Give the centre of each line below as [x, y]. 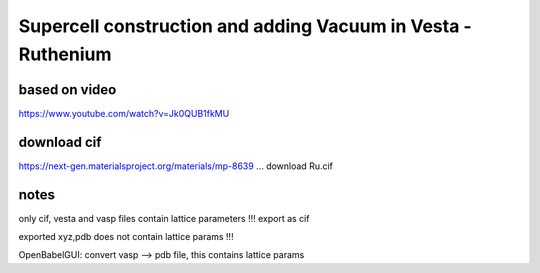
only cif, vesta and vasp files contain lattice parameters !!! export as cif [164, 218]
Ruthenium [65, 54]
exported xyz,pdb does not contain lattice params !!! [126, 237]
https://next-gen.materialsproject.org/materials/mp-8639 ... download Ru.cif [176, 166]
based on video [67, 89]
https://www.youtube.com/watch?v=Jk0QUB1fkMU [124, 113]
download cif [60, 141]
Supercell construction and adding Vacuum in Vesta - [245, 26]
